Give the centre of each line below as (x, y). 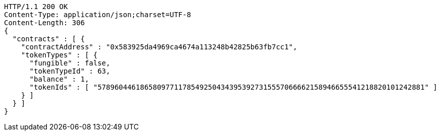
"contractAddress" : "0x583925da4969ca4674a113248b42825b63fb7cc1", (159, 47)
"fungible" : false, (70, 63)
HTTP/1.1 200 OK (36, 7)
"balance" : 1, (59, 79)
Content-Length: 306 (45, 23)
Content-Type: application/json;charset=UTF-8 (98, 15)
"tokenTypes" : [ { (59, 55)
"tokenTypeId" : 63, (70, 71)
